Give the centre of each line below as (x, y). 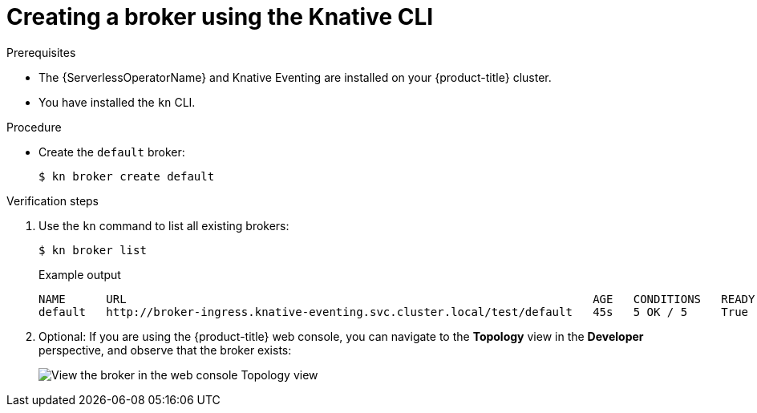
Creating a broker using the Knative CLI (220, 17)
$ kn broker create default (127, 176)
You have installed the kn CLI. (117, 102)
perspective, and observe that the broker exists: (165, 350)
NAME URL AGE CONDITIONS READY (397, 299)
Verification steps (53, 200)
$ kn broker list (93, 250)
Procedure (34, 127)
